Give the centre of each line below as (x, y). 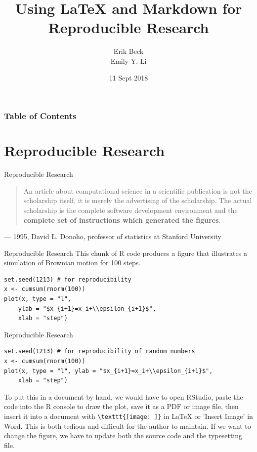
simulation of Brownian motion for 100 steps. (72, 263)
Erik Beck (128, 51)
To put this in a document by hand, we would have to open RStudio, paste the (124, 396)
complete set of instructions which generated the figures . (122, 220)
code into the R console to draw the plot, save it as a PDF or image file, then (121, 406)
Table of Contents (40, 116)
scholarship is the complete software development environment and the (130, 210)
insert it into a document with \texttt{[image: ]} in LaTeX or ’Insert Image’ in (128, 416)
